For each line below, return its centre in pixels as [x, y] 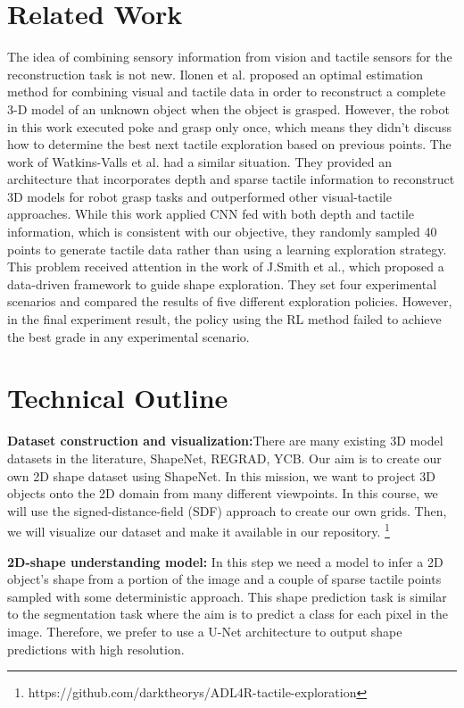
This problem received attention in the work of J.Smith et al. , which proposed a [226, 267]
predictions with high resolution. [96, 649]
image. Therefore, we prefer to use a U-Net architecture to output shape [205, 631]
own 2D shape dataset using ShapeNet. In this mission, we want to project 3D [221, 475]
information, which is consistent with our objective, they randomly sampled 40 [222, 232]
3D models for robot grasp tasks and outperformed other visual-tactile [199, 196]
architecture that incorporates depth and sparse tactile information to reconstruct [231, 179]
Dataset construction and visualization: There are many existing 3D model [225, 441]
